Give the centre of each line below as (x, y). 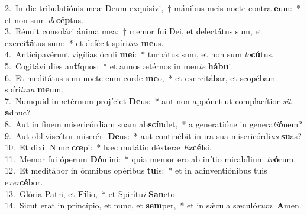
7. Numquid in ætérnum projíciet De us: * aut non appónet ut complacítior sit (148, 100)
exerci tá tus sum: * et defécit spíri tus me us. (84, 42)
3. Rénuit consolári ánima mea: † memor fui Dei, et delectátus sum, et (134, 31)
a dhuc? (18, 112)
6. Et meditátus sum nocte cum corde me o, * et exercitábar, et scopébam (140, 77)
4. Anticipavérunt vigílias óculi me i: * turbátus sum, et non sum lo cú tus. (139, 54)
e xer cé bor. (24, 182)
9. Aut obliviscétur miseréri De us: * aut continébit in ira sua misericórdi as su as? (153, 135)
